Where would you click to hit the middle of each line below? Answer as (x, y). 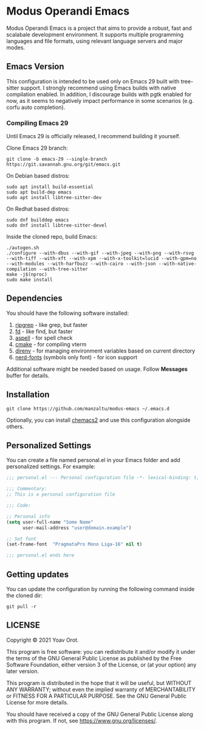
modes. (16, 47)
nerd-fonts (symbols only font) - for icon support (76, 357)
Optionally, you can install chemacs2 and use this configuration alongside (98, 420)
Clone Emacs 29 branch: (37, 148)
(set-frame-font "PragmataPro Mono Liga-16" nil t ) (74, 544)
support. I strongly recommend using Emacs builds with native (98, 88)
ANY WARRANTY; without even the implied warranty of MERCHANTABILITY (101, 689)
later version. (23, 671)
